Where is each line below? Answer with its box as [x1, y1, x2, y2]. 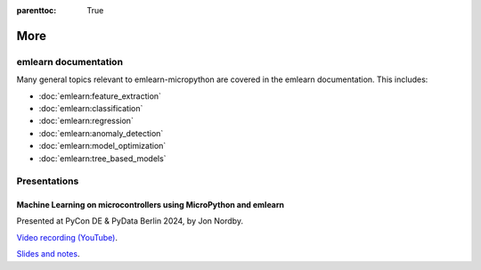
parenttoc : [16, 5, 57, 15]
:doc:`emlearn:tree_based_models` [38, 152, 167, 164]
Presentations [16, 175, 79, 187]
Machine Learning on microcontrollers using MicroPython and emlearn [16, 200, 285, 210]
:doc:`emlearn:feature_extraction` [38, 90, 162, 102]
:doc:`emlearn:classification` [38, 102, 143, 113]
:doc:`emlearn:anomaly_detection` [38, 127, 164, 138]
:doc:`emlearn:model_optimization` [38, 141, 167, 151]
